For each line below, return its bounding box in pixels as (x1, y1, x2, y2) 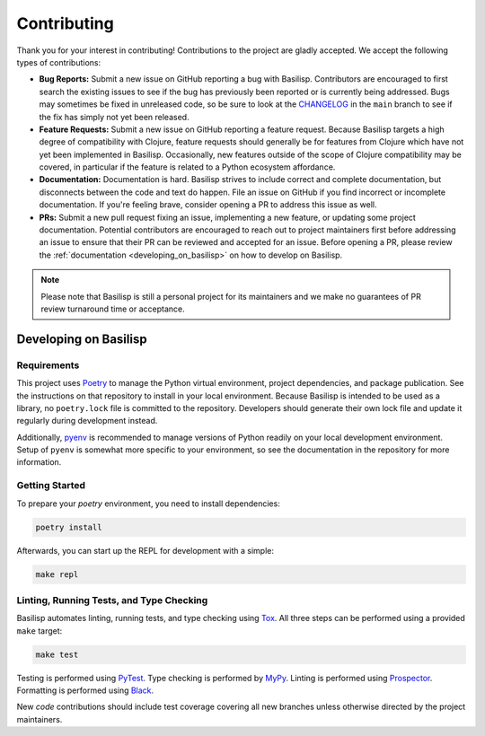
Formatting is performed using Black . (16, 685, 154, 696)
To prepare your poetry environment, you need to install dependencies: (16, 498, 280, 509)
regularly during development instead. (16, 416, 158, 426)
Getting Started (16, 479, 85, 492)
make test (35, 649, 79, 660)
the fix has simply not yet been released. (39, 111, 190, 122)
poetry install (35, 521, 102, 532)
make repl (35, 569, 79, 579)
